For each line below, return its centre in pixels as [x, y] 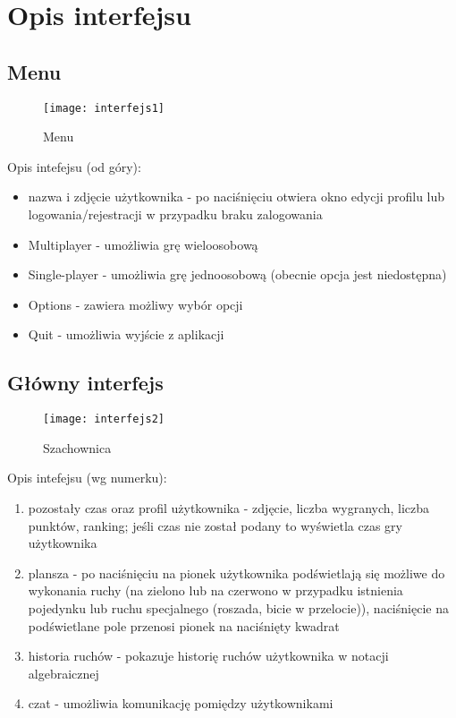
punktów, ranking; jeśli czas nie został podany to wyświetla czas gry [215, 525]
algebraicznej [63, 673]
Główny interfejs [85, 383]
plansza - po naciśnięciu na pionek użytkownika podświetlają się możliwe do [236, 573]
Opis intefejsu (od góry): [74, 166]
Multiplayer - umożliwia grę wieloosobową [143, 244]
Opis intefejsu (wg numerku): [87, 478]
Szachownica [77, 447]
